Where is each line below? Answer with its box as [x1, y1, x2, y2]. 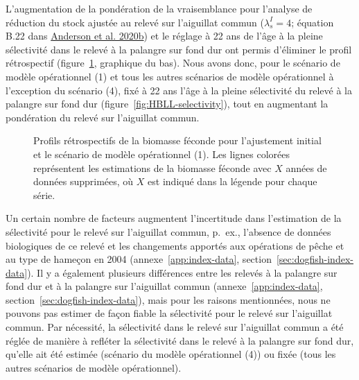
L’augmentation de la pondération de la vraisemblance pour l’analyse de [6, 1, 313, 15]
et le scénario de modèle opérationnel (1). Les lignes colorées [33, 146, 290, 161]
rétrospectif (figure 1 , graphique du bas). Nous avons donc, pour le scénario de [6, 55, 340, 70]
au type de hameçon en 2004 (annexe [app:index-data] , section [6, 252, 272, 266]
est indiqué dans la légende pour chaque [148, 174, 317, 189]
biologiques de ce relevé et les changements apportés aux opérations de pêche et [6, 238, 344, 252]
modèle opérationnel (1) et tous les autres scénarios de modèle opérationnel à [6, 69, 334, 83]
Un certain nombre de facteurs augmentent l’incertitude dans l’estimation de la [6, 211, 342, 225]
